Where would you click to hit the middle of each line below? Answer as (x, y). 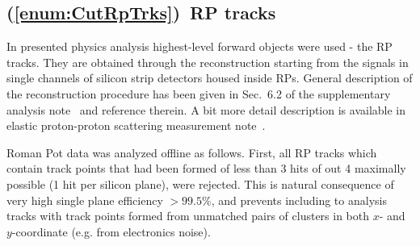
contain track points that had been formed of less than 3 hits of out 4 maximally (206, 168)
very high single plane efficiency (85, 200)
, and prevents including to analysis (299, 200)
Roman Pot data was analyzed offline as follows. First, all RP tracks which (192, 152)
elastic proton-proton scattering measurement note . (136, 125)
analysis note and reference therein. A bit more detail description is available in (206, 109)
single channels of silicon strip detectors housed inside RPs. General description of (210, 78)
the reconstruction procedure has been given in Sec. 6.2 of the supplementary (199, 93)
